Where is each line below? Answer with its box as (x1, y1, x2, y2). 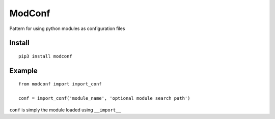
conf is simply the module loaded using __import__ (9, 107, 122, 113)
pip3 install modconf (18, 53, 72, 59)
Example (9, 66, 38, 75)
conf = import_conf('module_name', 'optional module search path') (18, 96, 190, 101)
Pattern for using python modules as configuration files (9, 25, 125, 32)
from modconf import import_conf (18, 81, 102, 87)
